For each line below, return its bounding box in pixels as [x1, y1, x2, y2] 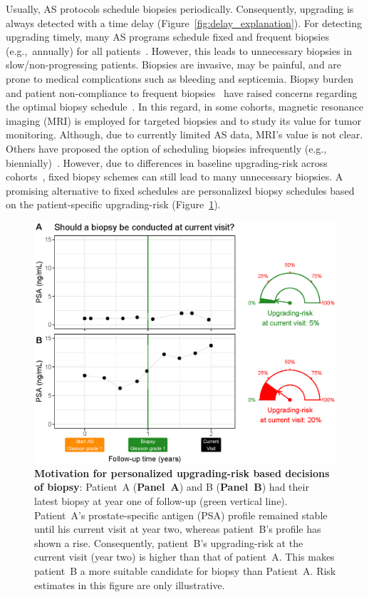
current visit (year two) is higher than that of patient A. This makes [34, 549, 335, 564]
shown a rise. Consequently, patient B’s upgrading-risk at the [34, 535, 303, 550]
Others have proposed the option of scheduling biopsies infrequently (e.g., [6, 141, 327, 155]
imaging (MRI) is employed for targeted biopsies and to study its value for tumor [6, 113, 361, 128]
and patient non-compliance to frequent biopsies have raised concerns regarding [6, 85, 358, 100]
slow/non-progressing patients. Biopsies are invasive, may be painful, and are [6, 57, 342, 72]
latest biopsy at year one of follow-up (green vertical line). [34, 493, 288, 508]
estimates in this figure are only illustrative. [34, 577, 225, 592]
